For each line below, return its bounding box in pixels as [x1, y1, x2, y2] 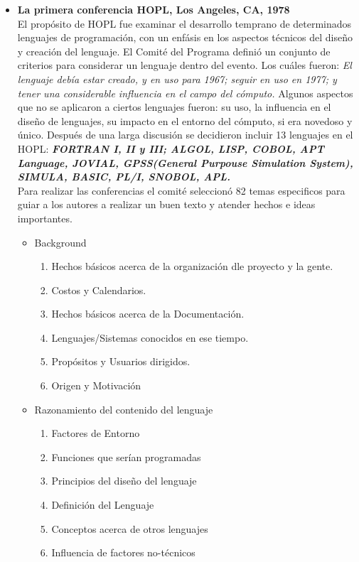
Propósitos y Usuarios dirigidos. [51, 354, 191, 369]
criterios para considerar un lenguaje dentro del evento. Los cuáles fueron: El [17, 58, 352, 72]
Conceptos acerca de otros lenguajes [51, 521, 208, 536]
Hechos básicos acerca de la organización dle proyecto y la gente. [51, 259, 333, 274]
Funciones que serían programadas [51, 449, 201, 464]
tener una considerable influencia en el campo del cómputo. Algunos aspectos [17, 85, 353, 100]
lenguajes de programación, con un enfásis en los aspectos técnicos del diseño [17, 30, 353, 45]
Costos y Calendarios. [51, 282, 146, 297]
